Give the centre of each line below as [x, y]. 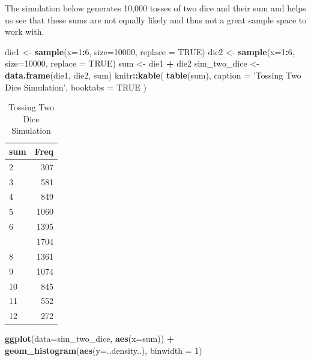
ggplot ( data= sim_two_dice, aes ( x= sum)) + [90, 339]
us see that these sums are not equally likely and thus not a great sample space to [156, 19]
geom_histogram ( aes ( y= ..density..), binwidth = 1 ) [104, 350]
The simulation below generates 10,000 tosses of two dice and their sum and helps [155, 8]
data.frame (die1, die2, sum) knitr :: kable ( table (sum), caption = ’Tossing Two [153, 75]
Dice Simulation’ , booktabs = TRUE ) [76, 87]
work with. [25, 31]
